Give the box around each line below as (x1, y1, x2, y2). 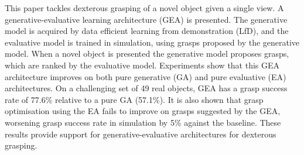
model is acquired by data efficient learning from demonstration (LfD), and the (5, 25, 289, 37)
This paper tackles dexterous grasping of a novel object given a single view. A (5, 2, 284, 13)
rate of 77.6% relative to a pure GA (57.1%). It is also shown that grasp (5, 93, 264, 105)
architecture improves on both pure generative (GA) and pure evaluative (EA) (5, 70, 286, 82)
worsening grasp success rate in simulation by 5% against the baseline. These (5, 116, 281, 128)
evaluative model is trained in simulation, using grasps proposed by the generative (5, 36, 300, 48)
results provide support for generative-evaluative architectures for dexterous (5, 128, 276, 140)
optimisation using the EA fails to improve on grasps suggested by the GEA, (5, 105, 281, 117)
